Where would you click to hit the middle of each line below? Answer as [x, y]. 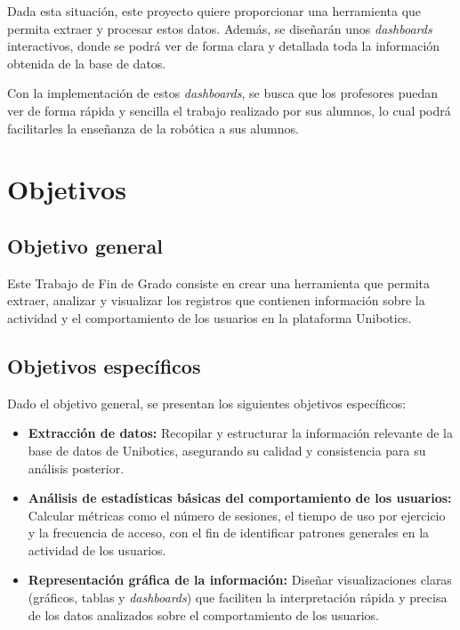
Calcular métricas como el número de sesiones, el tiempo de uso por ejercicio [237, 515]
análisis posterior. [76, 468]
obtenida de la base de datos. [87, 63]
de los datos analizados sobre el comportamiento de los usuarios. [203, 614]
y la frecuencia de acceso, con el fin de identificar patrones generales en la [229, 533]
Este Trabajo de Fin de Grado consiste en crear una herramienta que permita [219, 283]
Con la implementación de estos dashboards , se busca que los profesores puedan [222, 93]
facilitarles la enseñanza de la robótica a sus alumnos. [153, 128]
